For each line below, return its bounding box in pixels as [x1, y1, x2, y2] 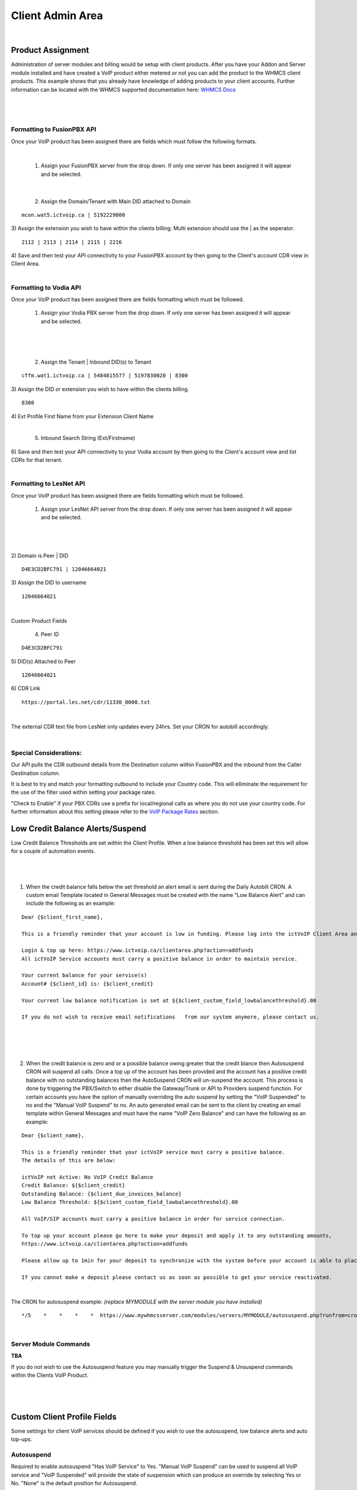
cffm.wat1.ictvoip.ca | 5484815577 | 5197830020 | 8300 [21, 372, 188, 379]
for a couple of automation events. [11, 848, 95, 855]
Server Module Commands [11, 1340, 90, 1348]
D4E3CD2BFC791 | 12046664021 [21, 566, 107, 572]
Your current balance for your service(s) [21, 972, 148, 979]
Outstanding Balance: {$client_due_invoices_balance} [21, 1190, 181, 1197]
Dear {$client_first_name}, [21, 914, 104, 920]
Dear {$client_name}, [21, 1132, 84, 1139]
